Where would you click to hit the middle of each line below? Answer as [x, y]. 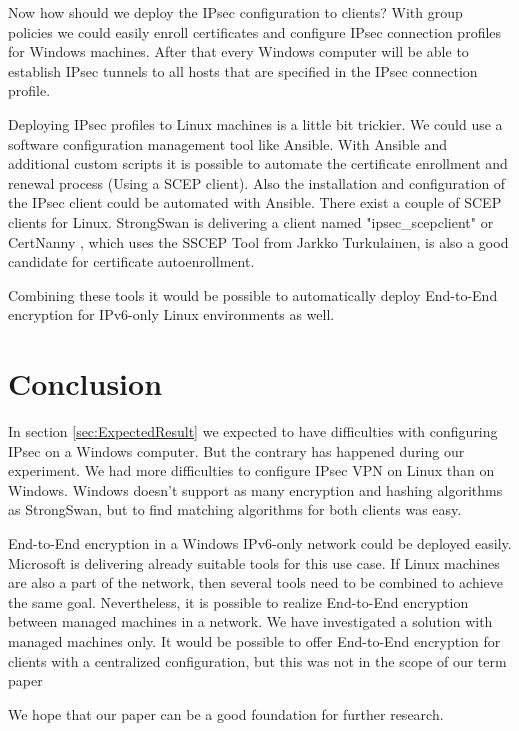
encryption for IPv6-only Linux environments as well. [171, 314]
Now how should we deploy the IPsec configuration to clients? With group [235, 12]
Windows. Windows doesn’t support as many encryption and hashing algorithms [255, 489]
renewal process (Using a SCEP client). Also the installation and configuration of [257, 182]
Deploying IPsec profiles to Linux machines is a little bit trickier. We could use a [255, 123]
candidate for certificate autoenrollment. [131, 261]
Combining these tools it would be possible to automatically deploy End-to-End [253, 294]
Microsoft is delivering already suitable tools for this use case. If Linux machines [254, 562]
